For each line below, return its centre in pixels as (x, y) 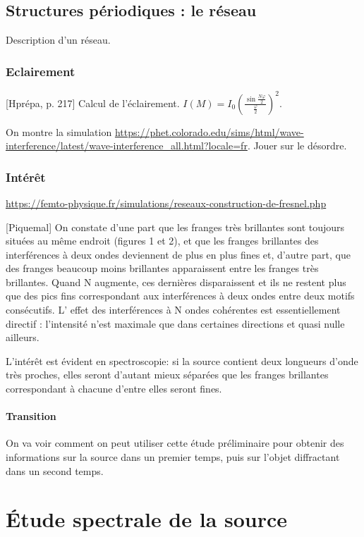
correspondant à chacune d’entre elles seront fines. (114, 389)
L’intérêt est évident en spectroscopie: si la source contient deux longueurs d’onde (182, 360)
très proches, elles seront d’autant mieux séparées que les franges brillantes (167, 375)
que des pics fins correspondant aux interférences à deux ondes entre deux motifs (180, 296)
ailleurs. (23, 337)
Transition (31, 416)
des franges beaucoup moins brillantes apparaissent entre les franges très (162, 268)
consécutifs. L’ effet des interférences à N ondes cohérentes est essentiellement (173, 310)
